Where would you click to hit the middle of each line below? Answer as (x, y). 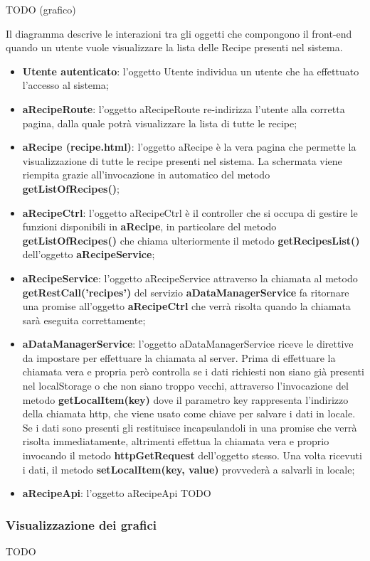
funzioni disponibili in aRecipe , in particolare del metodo (149, 226)
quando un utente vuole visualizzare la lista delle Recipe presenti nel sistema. (174, 47)
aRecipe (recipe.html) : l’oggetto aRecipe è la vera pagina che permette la (189, 147)
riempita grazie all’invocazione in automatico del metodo (146, 175)
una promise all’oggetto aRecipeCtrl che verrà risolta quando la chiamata (186, 306)
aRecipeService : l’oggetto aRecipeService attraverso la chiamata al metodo (190, 278)
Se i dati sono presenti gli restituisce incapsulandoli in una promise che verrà (190, 427)
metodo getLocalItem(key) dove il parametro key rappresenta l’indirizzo (185, 399)
